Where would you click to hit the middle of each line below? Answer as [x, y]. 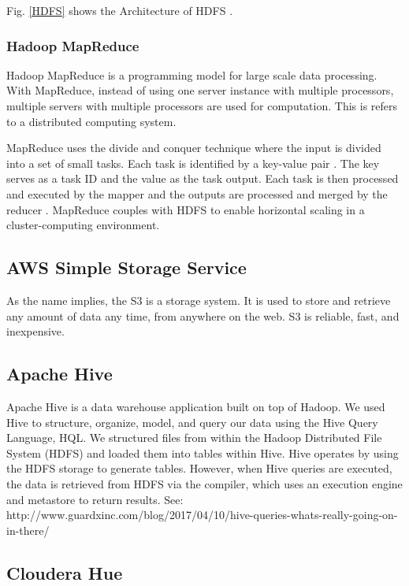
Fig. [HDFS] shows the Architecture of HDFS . [120, 10]
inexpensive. [35, 331]
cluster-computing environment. [83, 225]
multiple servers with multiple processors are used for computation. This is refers [202, 106]
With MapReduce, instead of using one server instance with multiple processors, [200, 90]
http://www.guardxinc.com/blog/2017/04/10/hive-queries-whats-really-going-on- [202, 515]
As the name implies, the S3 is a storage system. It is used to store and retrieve [199, 300]
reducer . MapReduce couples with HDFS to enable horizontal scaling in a [186, 209]
